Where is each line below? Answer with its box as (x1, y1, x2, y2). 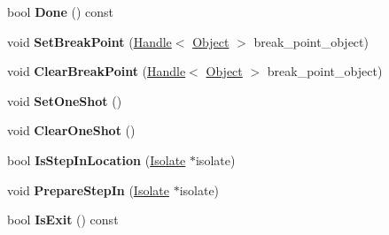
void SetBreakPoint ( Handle (7, 32, 172, 50)
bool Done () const (7, 3, 114, 20)
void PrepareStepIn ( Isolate (7, 180, 169, 199)
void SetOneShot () (7, 91, 122, 110)
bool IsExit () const (7, 210, 119, 229)
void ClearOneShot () (7, 121, 136, 140)
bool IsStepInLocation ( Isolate (7, 150, 186, 169)
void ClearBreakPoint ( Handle (7, 62, 186, 80)
